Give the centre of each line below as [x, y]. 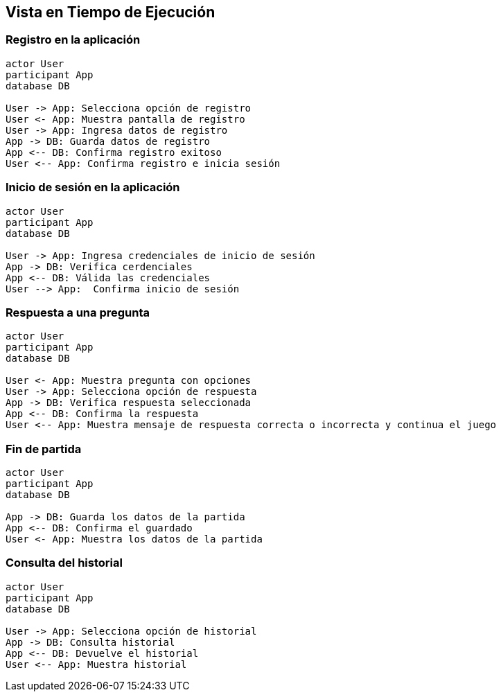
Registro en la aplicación [73, 40]
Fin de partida [44, 449]
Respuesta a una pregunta [78, 312]
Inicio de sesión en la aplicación [93, 187]
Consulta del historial [64, 563]
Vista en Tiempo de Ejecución [111, 12]
